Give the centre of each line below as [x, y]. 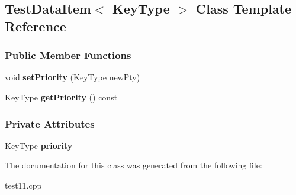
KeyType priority [39, 145]
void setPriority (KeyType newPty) [73, 77]
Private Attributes [50, 123]
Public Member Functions [68, 55]
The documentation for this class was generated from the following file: [133, 165]
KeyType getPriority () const [61, 97]
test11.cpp [23, 185]
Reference [36, 26]
